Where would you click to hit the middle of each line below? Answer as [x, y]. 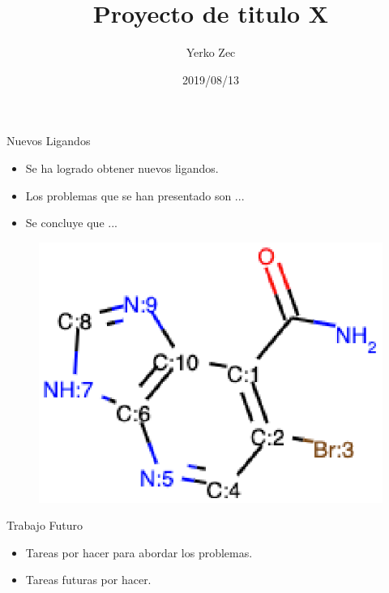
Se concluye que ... [71, 223]
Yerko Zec [211, 52]
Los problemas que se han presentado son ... [135, 195]
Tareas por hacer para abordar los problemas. [139, 552]
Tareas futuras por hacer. [88, 580]
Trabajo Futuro [45, 525]
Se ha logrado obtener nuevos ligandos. [122, 168]
